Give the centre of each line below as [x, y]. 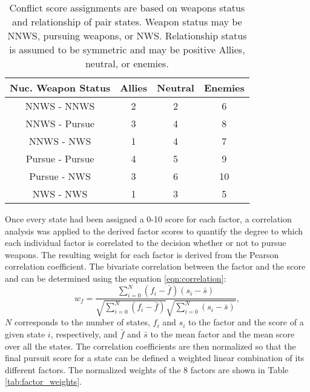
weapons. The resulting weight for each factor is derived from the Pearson [142, 254]
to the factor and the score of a [246, 322]
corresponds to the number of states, [82, 322]
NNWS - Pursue [60, 123]
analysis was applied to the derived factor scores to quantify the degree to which [154, 231]
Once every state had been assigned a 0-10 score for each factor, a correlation [148, 219]
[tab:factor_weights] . [43, 381]
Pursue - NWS [60, 176]
